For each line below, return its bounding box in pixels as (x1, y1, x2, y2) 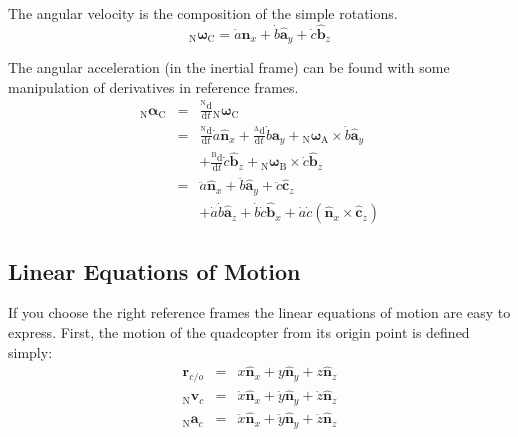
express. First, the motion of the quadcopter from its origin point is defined (8, 321, 470, 342)
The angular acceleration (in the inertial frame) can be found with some (8, 57, 450, 78)
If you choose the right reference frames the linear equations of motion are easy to (8, 302, 511, 323)
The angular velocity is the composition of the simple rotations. (8, 3, 398, 23)
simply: (8, 341, 53, 362)
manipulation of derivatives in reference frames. (8, 76, 299, 97)
